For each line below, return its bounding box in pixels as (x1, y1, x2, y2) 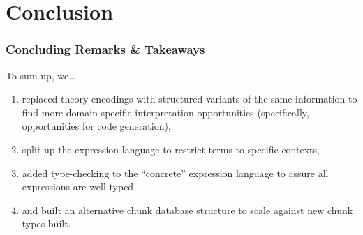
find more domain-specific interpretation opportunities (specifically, (22, 105, 309, 119)
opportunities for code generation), (22, 119, 171, 133)
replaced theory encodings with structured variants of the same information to (22, 91, 357, 106)
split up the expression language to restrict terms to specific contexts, (22, 142, 320, 156)
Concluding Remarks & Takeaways (6, 40, 205, 58)
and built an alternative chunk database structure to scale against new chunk (22, 202, 353, 217)
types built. (22, 216, 71, 231)
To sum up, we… (6, 68, 75, 82)
